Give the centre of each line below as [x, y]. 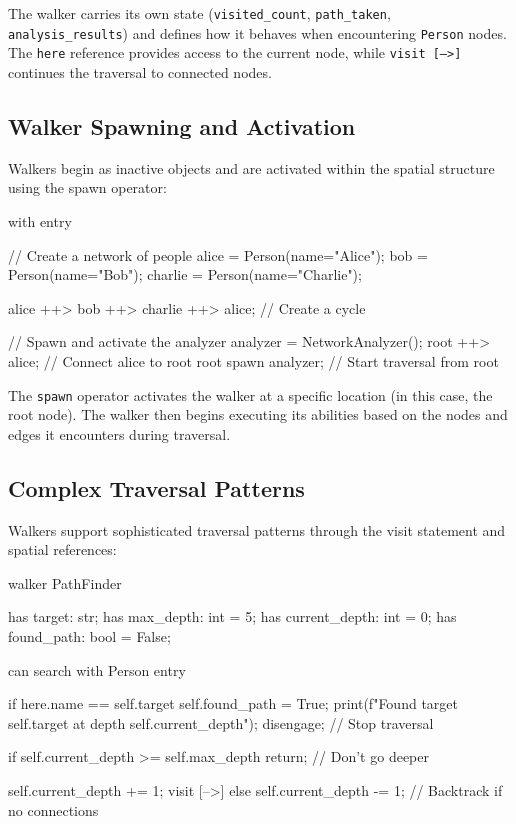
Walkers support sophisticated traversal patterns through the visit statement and [257, 529]
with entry [40, 220]
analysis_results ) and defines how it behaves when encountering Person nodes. [257, 32]
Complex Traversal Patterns [156, 487]
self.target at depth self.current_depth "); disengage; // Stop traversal [221, 722]
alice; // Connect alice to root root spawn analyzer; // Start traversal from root [253, 360]
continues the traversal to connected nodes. [140, 71]
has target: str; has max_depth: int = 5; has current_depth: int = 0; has [232, 616]
